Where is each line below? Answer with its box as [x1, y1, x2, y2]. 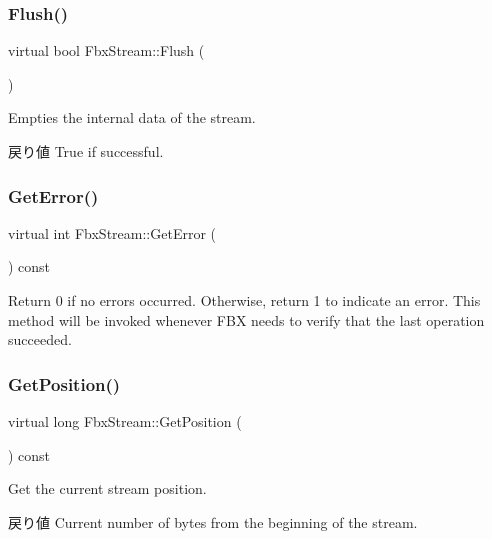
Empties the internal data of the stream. [8, 107, 256, 128]
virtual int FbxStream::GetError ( [8, 222, 217, 243]
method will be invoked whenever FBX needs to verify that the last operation [8, 309, 485, 330]
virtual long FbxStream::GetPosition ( [8, 411, 242, 431]
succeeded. [8, 329, 72, 350]
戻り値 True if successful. [8, 141, 164, 161]
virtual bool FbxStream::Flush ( [8, 40, 205, 61]
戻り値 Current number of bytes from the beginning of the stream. [8, 511, 418, 532]
